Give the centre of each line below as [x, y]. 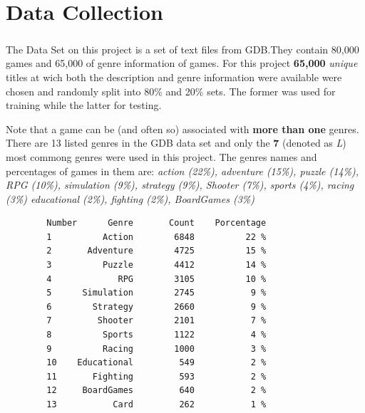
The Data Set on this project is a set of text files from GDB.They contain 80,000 [182, 49]
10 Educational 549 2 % [156, 363]
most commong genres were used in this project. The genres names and [161, 156]
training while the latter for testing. [84, 105]
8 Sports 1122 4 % [156, 335]
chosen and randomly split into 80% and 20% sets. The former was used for [171, 91]
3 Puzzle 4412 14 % [156, 265]
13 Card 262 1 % [156, 404]
